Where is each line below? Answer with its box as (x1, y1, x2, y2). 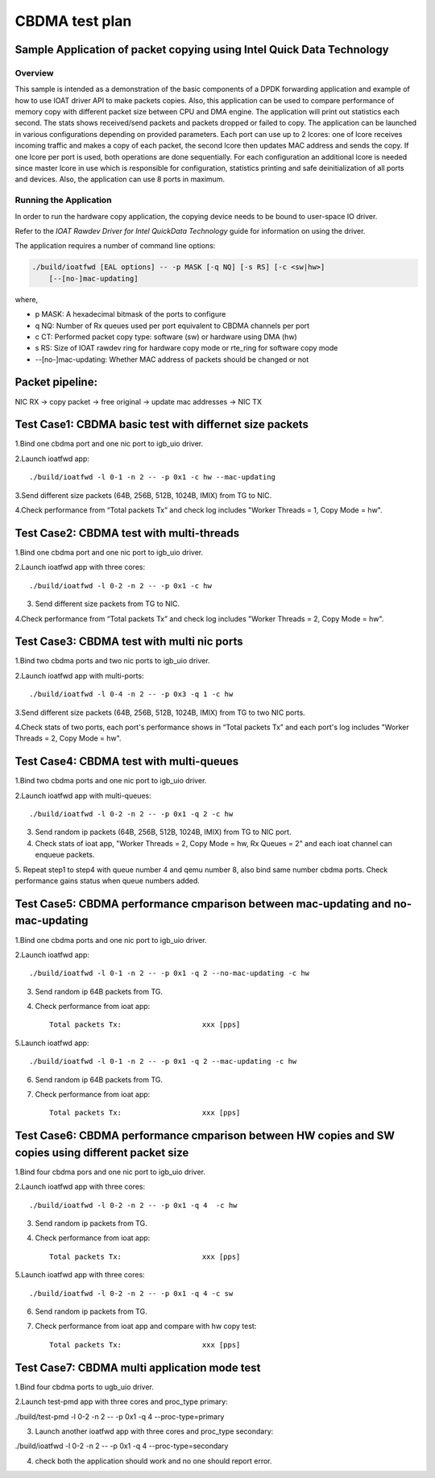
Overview (14, 67, 54, 78)
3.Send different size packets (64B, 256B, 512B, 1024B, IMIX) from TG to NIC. (14, 490, 272, 500)
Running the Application (14, 194, 112, 206)
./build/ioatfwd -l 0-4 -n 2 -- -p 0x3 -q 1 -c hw (29, 690, 234, 699)
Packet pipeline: (14, 376, 98, 389)
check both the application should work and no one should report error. (35, 1455, 273, 1466)
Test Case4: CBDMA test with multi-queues (14, 754, 239, 769)
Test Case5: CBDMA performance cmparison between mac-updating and (14, 897, 391, 911)
